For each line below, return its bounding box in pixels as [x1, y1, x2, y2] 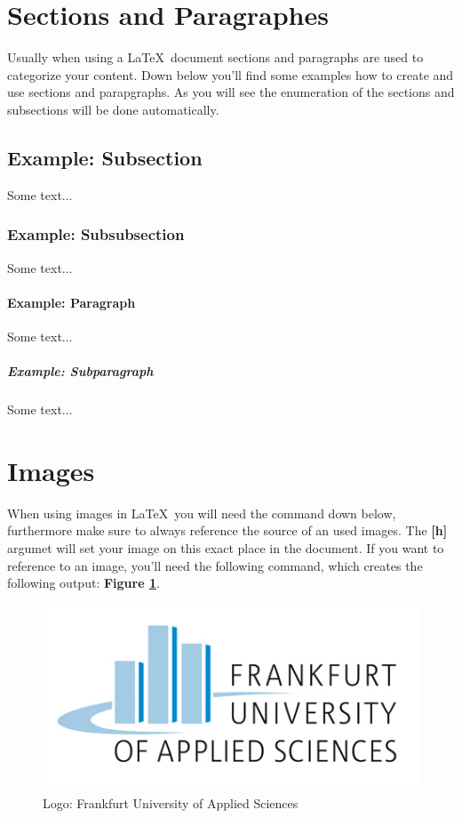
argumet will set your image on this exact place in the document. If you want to [7, 538, 444, 557]
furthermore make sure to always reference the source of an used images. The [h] [7, 521, 448, 540]
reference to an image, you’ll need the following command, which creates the [7, 556, 423, 574]
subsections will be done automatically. [7, 100, 219, 118]
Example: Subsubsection [7, 223, 185, 245]
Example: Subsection [7, 143, 203, 171]
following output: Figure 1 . [7, 573, 160, 592]
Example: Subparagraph [7, 362, 154, 381]
